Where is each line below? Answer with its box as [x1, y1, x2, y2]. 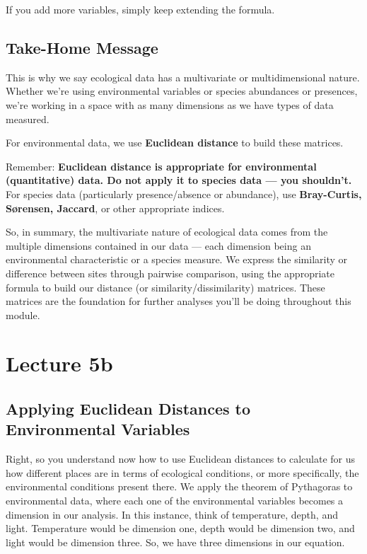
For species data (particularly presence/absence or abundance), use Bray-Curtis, [6, 186, 362, 201]
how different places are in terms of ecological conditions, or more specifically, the [6, 465, 359, 480]
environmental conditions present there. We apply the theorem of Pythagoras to [6, 479, 353, 494]
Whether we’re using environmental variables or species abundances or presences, [6, 83, 358, 98]
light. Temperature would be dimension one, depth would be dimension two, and [6, 521, 355, 536]
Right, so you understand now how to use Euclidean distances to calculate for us [6, 451, 356, 466]
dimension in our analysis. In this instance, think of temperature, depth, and [6, 507, 338, 521]
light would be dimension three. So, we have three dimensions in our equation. [6, 534, 345, 549]
